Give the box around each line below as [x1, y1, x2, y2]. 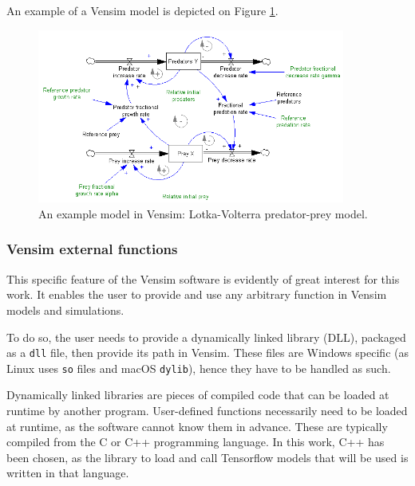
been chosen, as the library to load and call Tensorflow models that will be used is [6, 449, 409, 465]
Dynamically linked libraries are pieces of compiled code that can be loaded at [6, 386, 389, 403]
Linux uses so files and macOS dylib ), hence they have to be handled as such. [6, 359, 391, 376]
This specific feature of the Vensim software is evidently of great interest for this [6, 270, 400, 287]
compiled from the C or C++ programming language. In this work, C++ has [6, 433, 385, 450]
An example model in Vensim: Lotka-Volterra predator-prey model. [38, 205, 368, 221]
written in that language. [6, 464, 129, 481]
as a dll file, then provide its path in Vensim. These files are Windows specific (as [6, 344, 409, 361]
